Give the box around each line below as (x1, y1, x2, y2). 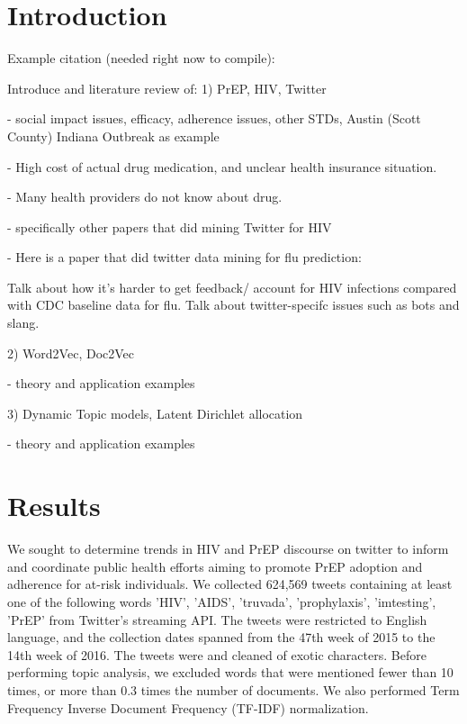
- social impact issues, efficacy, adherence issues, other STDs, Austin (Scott (7, 109, 421, 128)
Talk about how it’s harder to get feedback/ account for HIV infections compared (7, 277, 457, 296)
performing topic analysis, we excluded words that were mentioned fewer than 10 (7, 663, 454, 682)
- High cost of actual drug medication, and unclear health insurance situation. (7, 157, 437, 176)
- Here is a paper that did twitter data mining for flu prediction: (7, 248, 362, 267)
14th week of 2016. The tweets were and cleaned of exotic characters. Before (7, 645, 427, 664)
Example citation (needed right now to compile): (7, 49, 275, 68)
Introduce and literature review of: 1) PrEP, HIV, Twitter (7, 78, 327, 97)
